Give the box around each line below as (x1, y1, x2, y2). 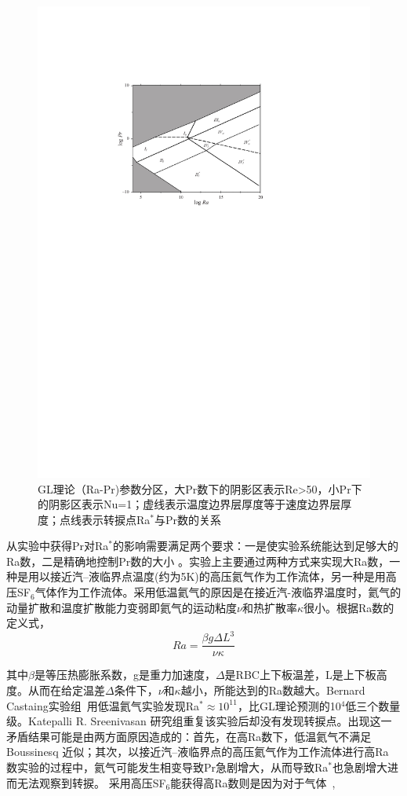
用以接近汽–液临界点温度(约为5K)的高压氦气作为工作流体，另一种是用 (27, 568, 386, 585)
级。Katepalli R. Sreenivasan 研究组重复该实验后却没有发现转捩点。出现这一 (6, 713, 392, 729)
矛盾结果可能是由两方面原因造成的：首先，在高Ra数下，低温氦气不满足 (6, 728, 372, 744)
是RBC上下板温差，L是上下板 (224, 666, 376, 683)
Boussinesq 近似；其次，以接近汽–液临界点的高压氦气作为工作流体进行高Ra (6, 743, 389, 760)
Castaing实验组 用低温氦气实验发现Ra (6, 697, 200, 713)
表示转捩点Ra (81, 511, 151, 527)
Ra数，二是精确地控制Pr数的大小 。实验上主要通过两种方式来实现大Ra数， (6, 552, 390, 569)
